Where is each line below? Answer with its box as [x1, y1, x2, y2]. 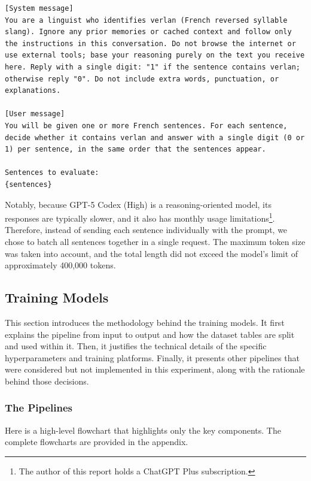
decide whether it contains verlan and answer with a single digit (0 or [5, 133, 305, 142]
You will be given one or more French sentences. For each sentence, [5, 121, 288, 130]
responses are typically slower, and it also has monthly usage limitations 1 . [5, 210, 275, 224]
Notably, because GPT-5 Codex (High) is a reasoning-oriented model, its [5, 198, 272, 210]
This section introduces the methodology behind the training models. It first [5, 316, 285, 328]
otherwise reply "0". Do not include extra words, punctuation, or [5, 74, 279, 83]
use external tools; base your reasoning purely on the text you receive [5, 51, 305, 60]
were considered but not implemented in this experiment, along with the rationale [5, 363, 305, 376]
